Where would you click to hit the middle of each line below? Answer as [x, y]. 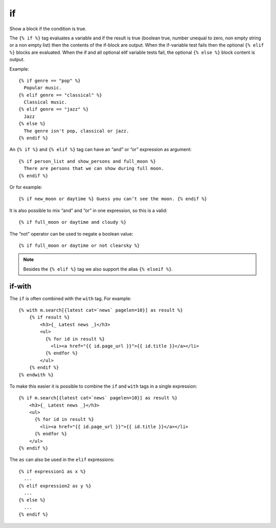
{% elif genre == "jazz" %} [54, 109]
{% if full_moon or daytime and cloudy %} [73, 222]
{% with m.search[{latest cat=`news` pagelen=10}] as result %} [101, 310]
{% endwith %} [36, 375]
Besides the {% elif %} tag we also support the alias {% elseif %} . [98, 269]
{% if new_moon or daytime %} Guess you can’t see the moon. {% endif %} [113, 199]
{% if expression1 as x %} [52, 471]
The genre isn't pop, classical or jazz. [76, 131]
